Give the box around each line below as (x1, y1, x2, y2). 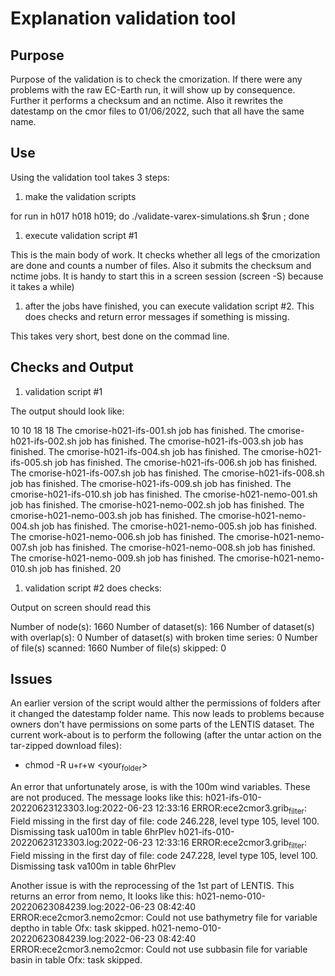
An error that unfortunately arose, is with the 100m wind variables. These (10, 781, 311, 793)
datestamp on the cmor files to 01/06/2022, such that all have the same (10, 105, 305, 117)
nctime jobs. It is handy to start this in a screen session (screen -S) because (10, 270, 324, 282)
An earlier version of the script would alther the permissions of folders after (10, 697, 322, 709)
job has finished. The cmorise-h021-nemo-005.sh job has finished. (41, 520, 318, 532)
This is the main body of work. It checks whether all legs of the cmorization (10, 248, 321, 261)
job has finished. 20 (39, 562, 122, 574)
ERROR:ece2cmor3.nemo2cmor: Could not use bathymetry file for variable (10, 911, 318, 923)
